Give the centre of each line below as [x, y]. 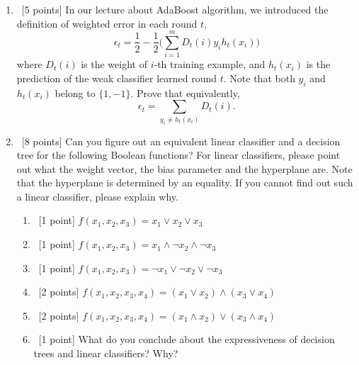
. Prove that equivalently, [185, 92]
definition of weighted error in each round [107, 23]
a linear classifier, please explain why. [97, 196]
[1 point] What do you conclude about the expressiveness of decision [187, 339]
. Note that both [259, 78]
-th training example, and [210, 64]
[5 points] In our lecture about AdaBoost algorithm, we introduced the [175, 9]
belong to [75, 92]
